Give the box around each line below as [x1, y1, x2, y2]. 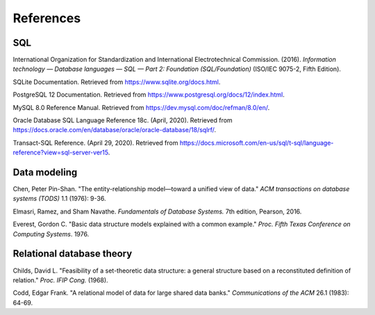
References [12, 10, 81, 26]
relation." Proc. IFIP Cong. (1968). [12, 275, 108, 284]
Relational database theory [12, 248, 133, 260]
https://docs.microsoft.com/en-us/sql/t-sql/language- [179, 138, 334, 147]
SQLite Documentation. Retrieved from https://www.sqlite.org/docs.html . [12, 77, 221, 86]
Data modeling [12, 167, 78, 178]
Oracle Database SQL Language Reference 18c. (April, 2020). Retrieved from [12, 116, 233, 124]
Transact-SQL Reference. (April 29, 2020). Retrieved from [12, 138, 178, 147]
